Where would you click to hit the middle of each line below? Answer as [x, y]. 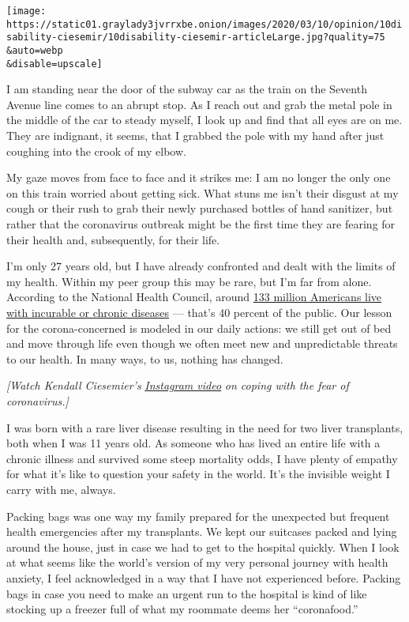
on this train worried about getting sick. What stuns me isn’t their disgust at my [203, 192]
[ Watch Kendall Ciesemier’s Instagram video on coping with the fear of [178, 385]
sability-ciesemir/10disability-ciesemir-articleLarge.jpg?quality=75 [196, 38]
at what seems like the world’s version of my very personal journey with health [197, 562]
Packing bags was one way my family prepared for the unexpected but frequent [198, 516]
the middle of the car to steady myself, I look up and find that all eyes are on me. [204, 120]
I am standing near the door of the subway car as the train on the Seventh [187, 89]
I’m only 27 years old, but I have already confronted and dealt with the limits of [201, 266]
